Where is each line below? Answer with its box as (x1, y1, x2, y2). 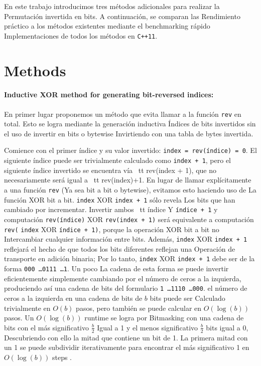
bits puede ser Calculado (150, 293, 225, 303)
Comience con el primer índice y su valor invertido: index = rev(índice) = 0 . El (4, 145, 257, 155)
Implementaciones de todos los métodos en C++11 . (4, 30, 158, 41)
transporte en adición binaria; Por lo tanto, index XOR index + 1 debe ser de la (4, 253, 255, 264)
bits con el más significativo (4, 322, 89, 332)
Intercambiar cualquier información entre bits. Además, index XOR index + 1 (4, 234, 247, 244)
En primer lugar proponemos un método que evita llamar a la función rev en (4, 108, 241, 119)
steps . (52, 351, 72, 362)
